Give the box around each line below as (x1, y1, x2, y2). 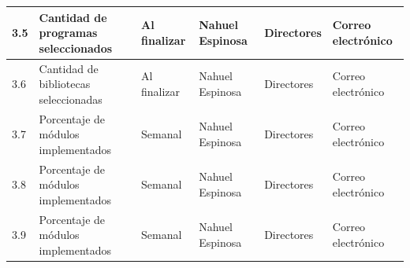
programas (39, 24, 98, 41)
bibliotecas (39, 75, 91, 92)
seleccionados (39, 39, 113, 56)
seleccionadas (39, 90, 102, 107)
